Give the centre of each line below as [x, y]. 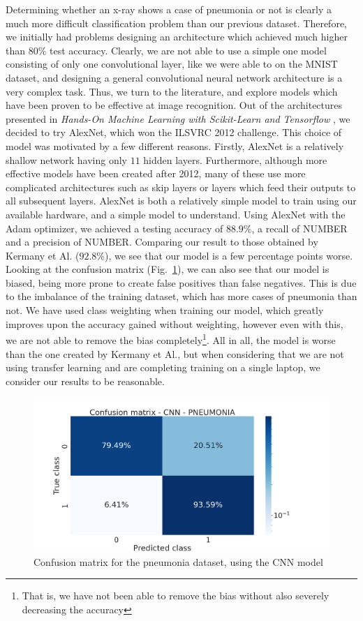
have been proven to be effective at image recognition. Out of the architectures [174, 105]
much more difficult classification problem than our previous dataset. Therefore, [176, 23]
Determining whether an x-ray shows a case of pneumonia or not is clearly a [169, 9]
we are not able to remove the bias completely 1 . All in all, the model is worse [171, 339]
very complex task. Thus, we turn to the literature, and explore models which [172, 91]
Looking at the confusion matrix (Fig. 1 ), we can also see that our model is [168, 269]
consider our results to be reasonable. [85, 381]
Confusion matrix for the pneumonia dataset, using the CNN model [178, 561]
